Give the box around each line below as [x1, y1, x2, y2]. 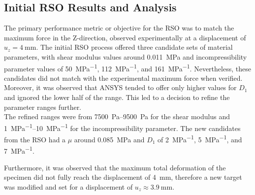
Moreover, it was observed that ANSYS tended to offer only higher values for [4, 82, 237, 93]
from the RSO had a [4, 134, 66, 144]
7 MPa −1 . [4, 144, 34, 156]
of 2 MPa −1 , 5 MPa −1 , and [158, 133, 242, 144]
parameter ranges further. [4, 101, 82, 112]
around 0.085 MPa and [74, 134, 145, 144]
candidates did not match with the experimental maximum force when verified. [4, 72, 243, 83]
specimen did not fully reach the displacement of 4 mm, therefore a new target [4, 172, 242, 182]
